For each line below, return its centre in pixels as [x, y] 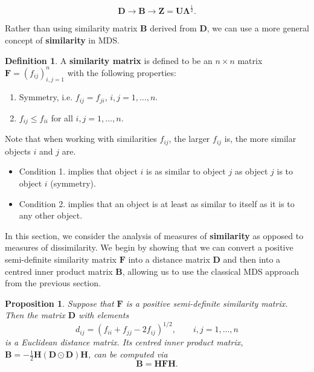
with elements [104, 315]
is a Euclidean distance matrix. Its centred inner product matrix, [124, 342]
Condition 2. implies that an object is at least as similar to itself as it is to [157, 203]
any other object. [51, 215]
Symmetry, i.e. [46, 97]
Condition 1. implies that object [78, 171]
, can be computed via [128, 354]
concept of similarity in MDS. [62, 40]
